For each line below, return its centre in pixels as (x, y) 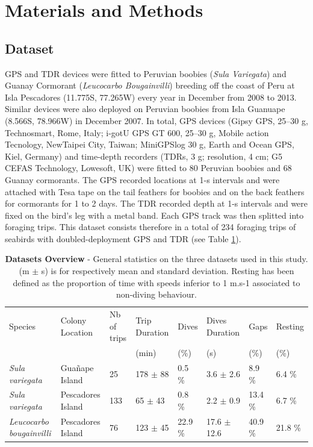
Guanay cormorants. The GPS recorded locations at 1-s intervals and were (142, 179)
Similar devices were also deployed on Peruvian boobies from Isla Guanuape (145, 109)
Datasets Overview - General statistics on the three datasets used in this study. (156, 259)
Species (23, 326)
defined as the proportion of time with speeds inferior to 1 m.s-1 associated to (156, 282)
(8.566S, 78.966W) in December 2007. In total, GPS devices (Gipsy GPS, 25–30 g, (156, 120)
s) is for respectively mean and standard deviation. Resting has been (168, 271)
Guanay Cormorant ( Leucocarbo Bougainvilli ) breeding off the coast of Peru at (150, 85)
